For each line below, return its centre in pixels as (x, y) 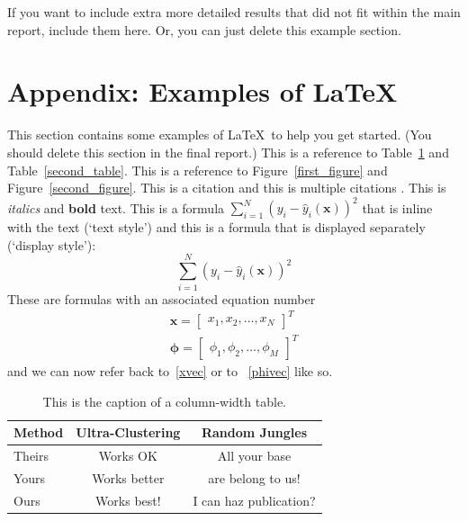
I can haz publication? (254, 500)
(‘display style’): (52, 244)
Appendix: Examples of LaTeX (202, 91)
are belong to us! (254, 478)
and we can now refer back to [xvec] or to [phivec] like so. (170, 371)
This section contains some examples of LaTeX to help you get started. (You (220, 135)
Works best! (128, 500)
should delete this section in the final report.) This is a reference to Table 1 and (228, 152)
